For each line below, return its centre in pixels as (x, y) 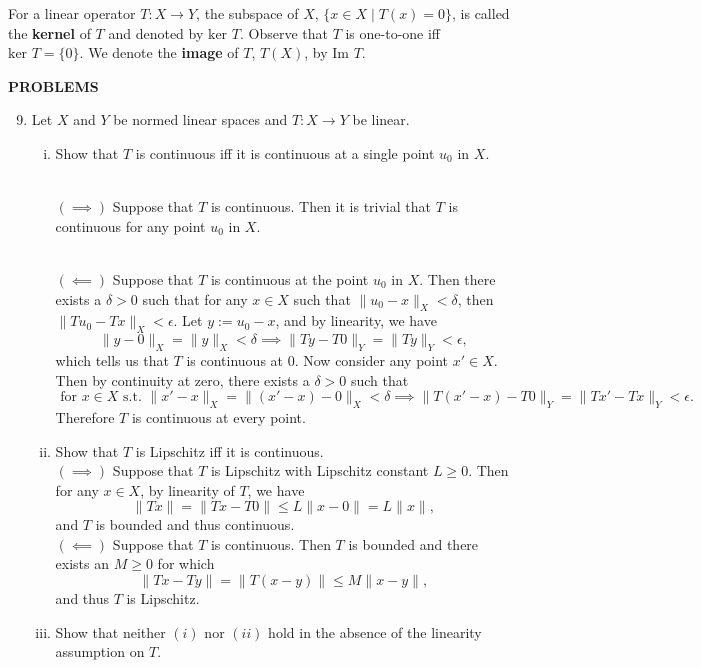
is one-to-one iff (393, 32)
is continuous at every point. (218, 416)
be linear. (381, 119)
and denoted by (156, 32)
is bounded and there (413, 543)
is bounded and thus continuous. (195, 524)
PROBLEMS (53, 85)
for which (186, 563)
